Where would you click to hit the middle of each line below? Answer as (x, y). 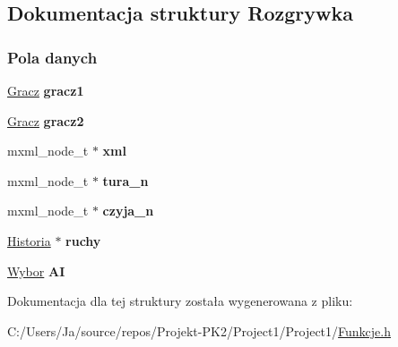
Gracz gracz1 (46, 90)
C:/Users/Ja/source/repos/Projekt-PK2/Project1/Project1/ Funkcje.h (199, 330)
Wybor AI (36, 271)
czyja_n (128, 211)
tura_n (125, 180)
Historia (29, 240)
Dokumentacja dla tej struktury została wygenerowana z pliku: (180, 301)
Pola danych (52, 57)
